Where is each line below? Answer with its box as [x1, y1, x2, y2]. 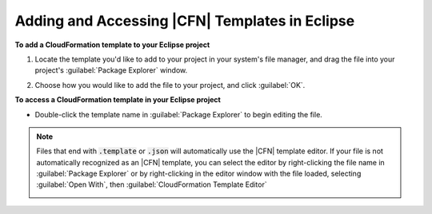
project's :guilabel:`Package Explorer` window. [34, 65, 188, 75]
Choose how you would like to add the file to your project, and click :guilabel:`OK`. [34, 80, 306, 89]
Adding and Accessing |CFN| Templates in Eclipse [14, 12, 355, 30]
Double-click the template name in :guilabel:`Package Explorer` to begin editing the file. [34, 109, 323, 119]
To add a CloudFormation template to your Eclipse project [14, 40, 210, 50]
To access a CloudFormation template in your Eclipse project [14, 95, 222, 105]
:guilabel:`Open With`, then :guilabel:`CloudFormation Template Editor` [36, 180, 267, 189]
